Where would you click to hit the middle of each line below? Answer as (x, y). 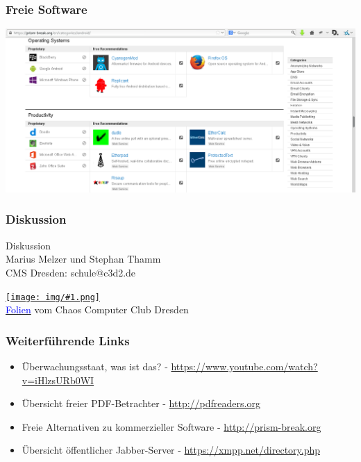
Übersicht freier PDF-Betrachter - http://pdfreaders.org (141, 403)
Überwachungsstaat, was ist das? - (95, 366)
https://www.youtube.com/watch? (244, 366)
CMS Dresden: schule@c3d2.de (71, 272)
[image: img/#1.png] (53, 297)
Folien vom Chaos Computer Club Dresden (97, 310)
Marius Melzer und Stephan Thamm (83, 259)
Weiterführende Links (68, 340)
